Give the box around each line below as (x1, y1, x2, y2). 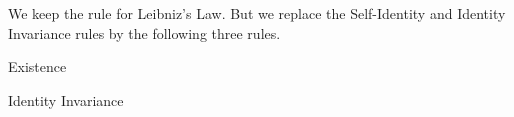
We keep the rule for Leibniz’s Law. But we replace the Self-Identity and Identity (8, 3, 506, 23)
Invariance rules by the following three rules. (8, 22, 281, 43)
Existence (8, 56, 67, 77)
